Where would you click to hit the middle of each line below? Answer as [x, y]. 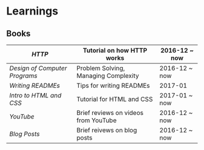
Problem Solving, [101, 68]
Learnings [32, 11]
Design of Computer [38, 68]
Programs [23, 76]
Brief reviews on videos [110, 113]
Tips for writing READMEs [113, 86]
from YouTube [97, 120]
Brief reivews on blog [107, 130]
